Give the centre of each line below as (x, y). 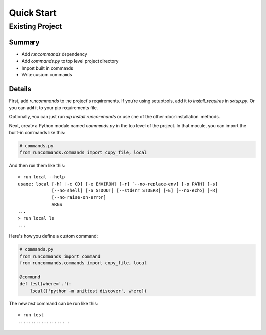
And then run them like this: (37, 165)
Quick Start (33, 13)
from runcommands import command (60, 256)
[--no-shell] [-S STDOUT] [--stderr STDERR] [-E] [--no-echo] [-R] (135, 190)
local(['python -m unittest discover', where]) (88, 291)
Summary (24, 42)
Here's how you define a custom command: (53, 236)
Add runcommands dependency (54, 54)
